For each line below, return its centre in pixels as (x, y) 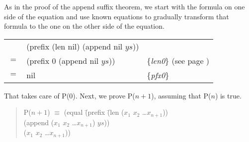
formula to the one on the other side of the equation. (84, 26)
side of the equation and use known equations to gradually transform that (117, 16)
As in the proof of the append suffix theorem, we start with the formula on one (124, 6)
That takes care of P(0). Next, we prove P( (70, 95)
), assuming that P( (181, 95)
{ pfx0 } (158, 75)
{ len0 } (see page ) (178, 60)
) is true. (228, 95)
